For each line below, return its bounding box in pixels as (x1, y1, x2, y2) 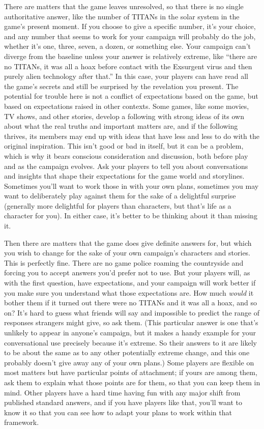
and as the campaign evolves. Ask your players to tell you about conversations (4, 160, 248, 171)
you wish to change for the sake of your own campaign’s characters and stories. (4, 247, 251, 258)
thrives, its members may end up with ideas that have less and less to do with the (4, 130, 259, 141)
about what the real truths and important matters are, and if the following (4, 121, 238, 131)
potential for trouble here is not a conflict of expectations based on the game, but (4, 91, 258, 101)
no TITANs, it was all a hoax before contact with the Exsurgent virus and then (4, 61, 252, 71)
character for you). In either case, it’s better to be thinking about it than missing (4, 210, 257, 221)
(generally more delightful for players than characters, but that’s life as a (4, 200, 231, 211)
